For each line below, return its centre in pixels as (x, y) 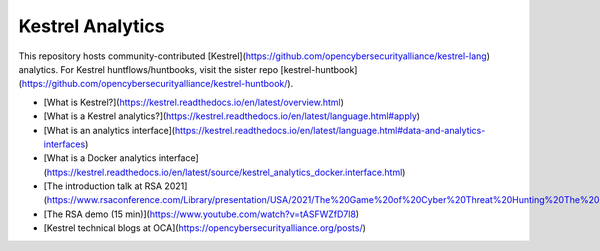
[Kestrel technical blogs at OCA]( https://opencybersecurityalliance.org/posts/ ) (205, 228)
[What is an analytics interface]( (109, 130)
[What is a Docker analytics (100, 158)
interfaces (64, 144)
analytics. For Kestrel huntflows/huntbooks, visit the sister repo (148, 69)
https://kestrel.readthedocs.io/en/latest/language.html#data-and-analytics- (330, 130)
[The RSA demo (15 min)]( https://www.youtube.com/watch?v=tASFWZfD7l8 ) (201, 214)
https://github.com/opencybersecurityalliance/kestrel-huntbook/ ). (157, 84)
